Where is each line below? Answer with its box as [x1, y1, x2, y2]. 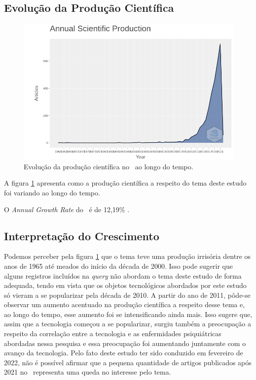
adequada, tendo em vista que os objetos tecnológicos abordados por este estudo [4, 280, 247, 290]
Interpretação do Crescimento [4, 228, 159, 243]
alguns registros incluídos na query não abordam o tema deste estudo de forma [4, 270, 242, 281]
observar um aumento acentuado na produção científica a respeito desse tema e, [4, 299, 245, 310]
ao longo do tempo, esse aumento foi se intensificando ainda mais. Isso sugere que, [4, 309, 253, 319]
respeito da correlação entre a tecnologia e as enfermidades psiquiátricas [4, 328, 221, 339]
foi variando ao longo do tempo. [4, 187, 100, 197]
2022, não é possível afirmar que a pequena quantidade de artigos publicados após [4, 357, 252, 367]
